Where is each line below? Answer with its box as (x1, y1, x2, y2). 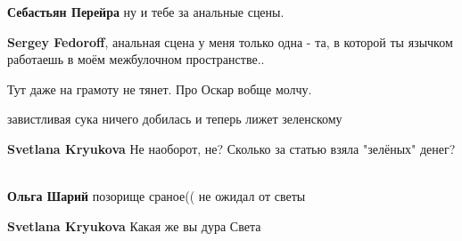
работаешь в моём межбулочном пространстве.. (7, 50, 265, 68)
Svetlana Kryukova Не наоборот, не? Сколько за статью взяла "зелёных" (7, 139, 417, 157)
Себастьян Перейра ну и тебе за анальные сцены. (7, 3, 285, 20)
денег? (419, 139, 456, 157)
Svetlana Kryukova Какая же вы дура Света (7, 216, 261, 235)
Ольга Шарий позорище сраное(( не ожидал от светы (7, 187, 306, 205)
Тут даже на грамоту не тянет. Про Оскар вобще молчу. (7, 79, 312, 98)
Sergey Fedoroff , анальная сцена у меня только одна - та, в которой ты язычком (7, 32, 453, 51)
